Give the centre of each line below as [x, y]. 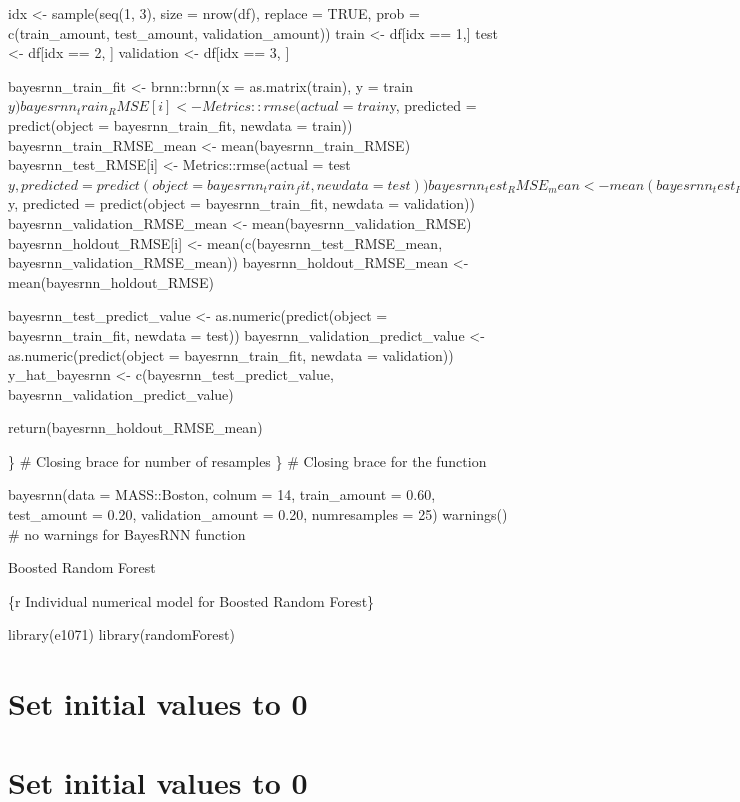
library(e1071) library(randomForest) [121, 634]
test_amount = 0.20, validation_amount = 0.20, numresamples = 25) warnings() [258, 514]
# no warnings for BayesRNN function [127, 533]
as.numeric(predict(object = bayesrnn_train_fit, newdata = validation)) [231, 354]
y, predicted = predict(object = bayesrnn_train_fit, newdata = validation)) [241, 203]
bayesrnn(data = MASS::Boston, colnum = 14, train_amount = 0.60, [222, 494]
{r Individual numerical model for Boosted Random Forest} [191, 600]
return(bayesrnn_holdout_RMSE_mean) [135, 427]
